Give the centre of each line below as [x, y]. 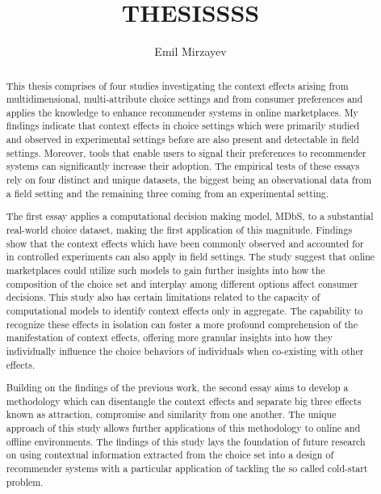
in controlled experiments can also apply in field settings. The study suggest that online [190, 257]
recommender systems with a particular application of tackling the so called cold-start [187, 469]
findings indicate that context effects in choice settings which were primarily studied [183, 126]
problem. [25, 481]
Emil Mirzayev [190, 51]
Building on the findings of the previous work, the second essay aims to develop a [177, 388]
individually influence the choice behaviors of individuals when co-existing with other [185, 350]
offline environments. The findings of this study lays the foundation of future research [186, 441]
